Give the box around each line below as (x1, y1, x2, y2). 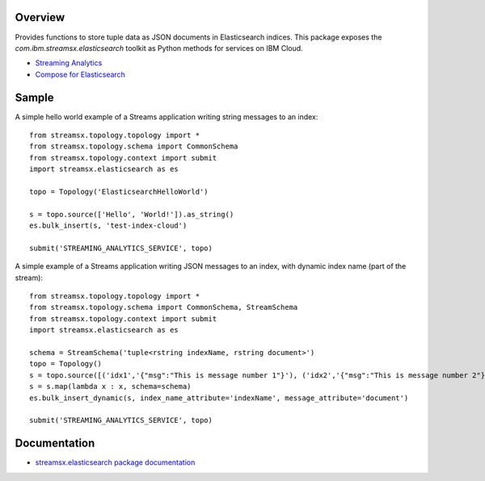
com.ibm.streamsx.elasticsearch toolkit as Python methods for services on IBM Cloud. (15, 43, 303, 52)
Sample (15, 90, 54, 104)
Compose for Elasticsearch (35, 69, 125, 79)
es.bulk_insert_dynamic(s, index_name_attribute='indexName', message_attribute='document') (29, 393, 409, 403)
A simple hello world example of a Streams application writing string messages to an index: (15, 111, 318, 121)
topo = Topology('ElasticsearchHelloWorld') (29, 186, 209, 196)
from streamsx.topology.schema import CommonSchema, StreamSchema (29, 303, 298, 312)
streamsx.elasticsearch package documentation (35, 458, 196, 467)
